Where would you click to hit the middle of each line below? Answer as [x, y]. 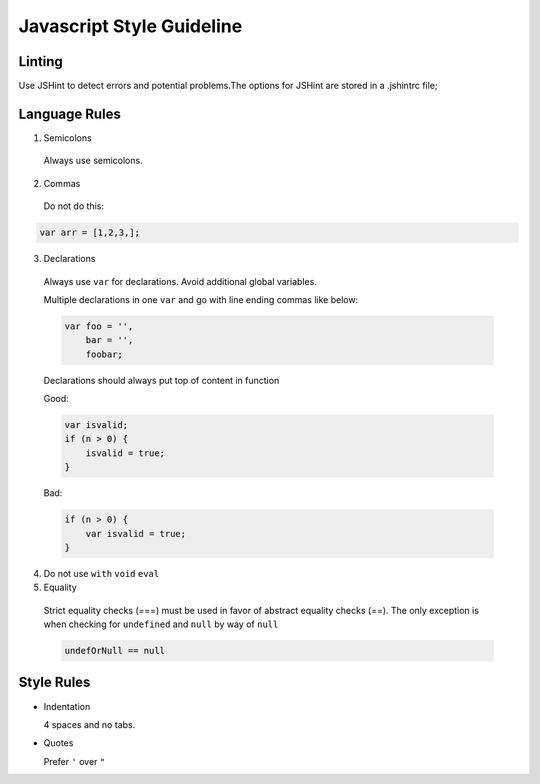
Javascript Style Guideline [130, 26]
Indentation [67, 706]
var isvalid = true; [136, 533]
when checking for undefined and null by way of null [161, 624]
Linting [41, 61]
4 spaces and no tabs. [89, 724]
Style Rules [54, 682]
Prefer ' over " [74, 761]
